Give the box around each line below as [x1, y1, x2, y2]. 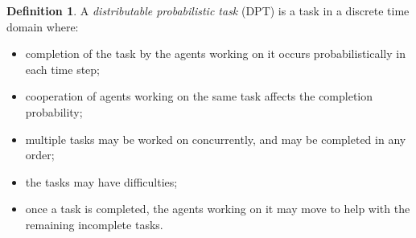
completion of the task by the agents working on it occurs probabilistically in [25, 45, 406, 62]
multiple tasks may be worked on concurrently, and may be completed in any [25, 130, 406, 147]
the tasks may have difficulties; [25, 173, 178, 190]
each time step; [25, 60, 101, 77]
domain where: [6, 18, 79, 35]
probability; [25, 103, 83, 120]
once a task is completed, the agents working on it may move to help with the [25, 200, 410, 217]
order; [25, 146, 55, 163]
